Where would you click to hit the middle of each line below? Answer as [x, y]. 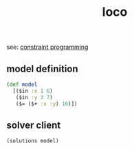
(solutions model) [33, 141]
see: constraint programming [47, 47]
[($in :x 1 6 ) [33, 91]
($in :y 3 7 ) [34, 97]
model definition [42, 68]
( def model [22, 85]
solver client [34, 125]
